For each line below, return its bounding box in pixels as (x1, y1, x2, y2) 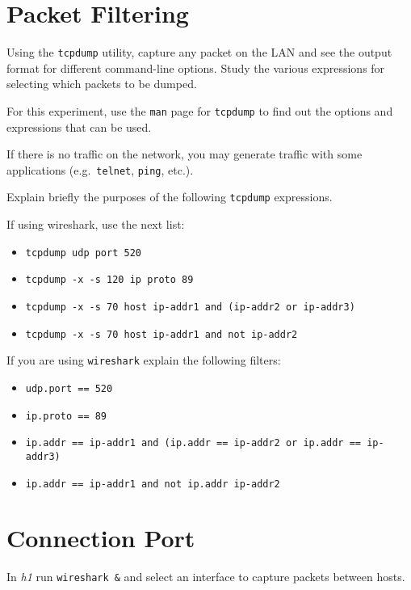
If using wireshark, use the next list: (6, 216, 185, 233)
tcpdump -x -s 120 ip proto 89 (25, 274, 194, 286)
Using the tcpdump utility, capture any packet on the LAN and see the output (6, 44, 392, 61)
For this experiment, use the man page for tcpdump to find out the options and (6, 102, 393, 119)
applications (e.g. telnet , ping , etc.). (6, 161, 194, 178)
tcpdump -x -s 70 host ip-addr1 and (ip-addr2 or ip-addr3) (25, 301, 355, 314)
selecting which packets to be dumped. (6, 75, 197, 92)
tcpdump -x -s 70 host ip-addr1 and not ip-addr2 (25, 328, 298, 340)
